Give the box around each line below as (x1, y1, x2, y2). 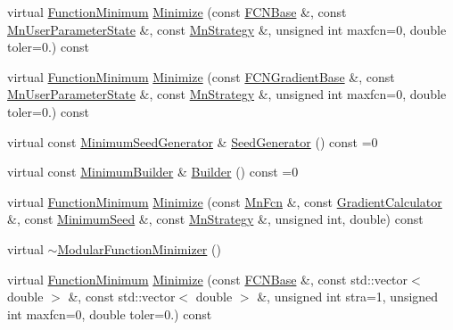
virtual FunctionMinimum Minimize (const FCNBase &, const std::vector (7, 269, 408, 288)
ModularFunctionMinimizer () (57, 239, 221, 258)
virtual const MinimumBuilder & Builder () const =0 (7, 162, 299, 181)
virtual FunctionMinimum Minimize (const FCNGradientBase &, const (7, 67, 395, 86)
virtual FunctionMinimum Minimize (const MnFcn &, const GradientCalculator (7, 192, 442, 210)
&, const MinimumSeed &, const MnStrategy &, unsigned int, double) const (7, 210, 424, 228)
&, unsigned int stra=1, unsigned (257, 287, 439, 306)
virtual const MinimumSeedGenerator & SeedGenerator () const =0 (7, 132, 378, 151)
